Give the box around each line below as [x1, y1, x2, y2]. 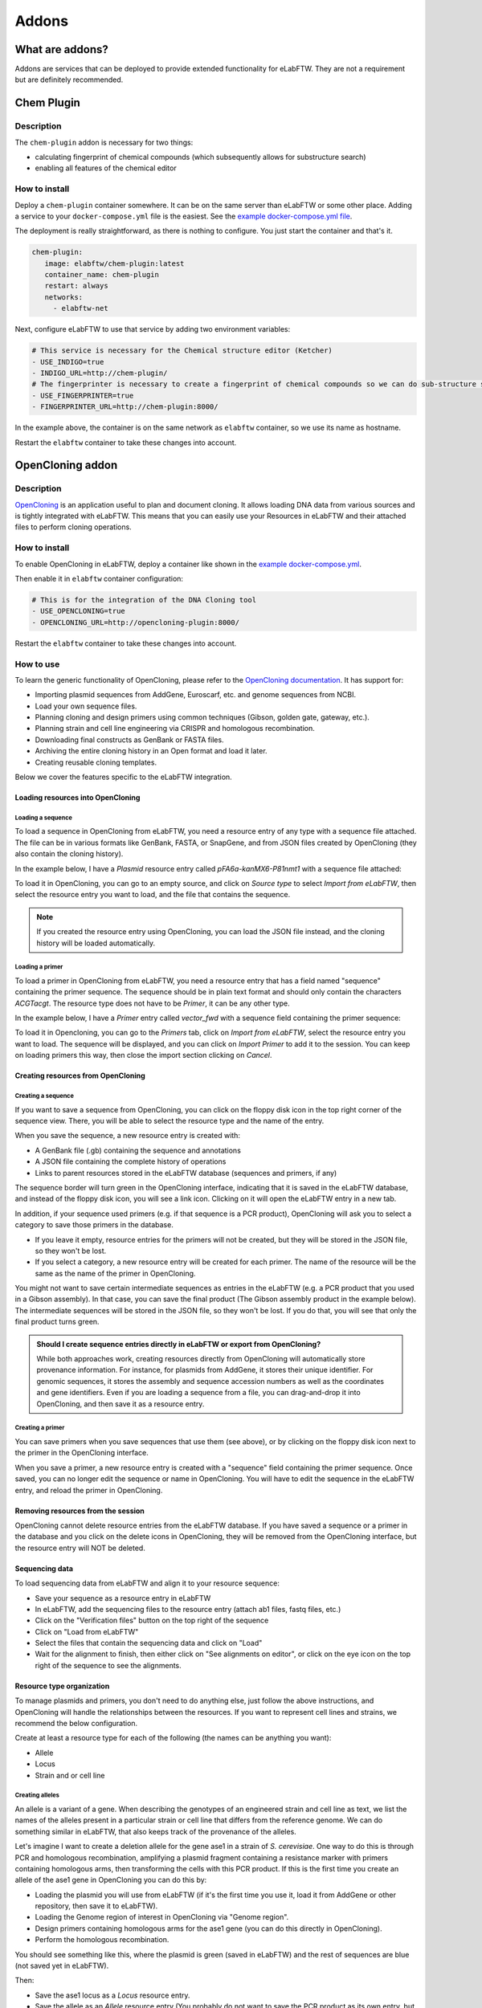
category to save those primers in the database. [14, 1220, 174, 1230]
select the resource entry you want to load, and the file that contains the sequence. [14, 890, 291, 900]
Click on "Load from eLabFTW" [35, 1626, 139, 1636]
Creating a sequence [14, 1092, 74, 1100]
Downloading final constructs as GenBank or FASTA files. [35, 735, 224, 745]
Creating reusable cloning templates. [35, 757, 157, 767]
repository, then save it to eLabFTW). [35, 1901, 158, 1911]
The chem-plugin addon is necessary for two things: [14, 137, 194, 147]
